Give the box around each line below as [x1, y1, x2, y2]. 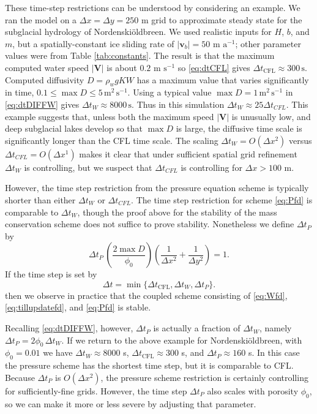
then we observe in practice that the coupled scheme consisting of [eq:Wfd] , [5, 288, 288, 301]
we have [43, 346, 73, 359]
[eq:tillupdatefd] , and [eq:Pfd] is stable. [5, 301, 151, 314]
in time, [5, 86, 34, 99]
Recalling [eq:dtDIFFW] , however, [5, 322, 133, 334]
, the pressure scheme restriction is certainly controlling [100, 371, 308, 383]
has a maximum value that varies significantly [136, 73, 309, 86]
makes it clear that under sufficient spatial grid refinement [79, 147, 297, 160]
